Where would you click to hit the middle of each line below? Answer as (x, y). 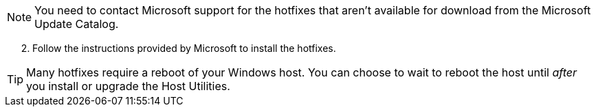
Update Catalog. (77, 24)
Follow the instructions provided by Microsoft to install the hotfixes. (184, 48)
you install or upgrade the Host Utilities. (128, 86)
